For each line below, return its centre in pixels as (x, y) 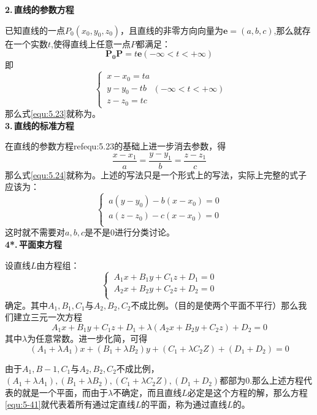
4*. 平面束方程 (33, 244)
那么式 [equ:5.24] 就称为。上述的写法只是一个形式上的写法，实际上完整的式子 (156, 174)
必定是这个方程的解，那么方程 (247, 392)
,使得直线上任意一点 (91, 43)
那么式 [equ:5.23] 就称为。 (53, 113)
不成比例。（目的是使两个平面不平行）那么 (215, 305)
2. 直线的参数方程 (40, 9)
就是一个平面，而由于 (65, 392)
